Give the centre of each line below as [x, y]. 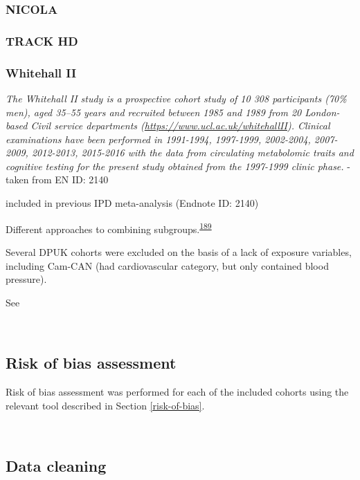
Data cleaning [56, 466]
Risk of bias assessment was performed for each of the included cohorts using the [177, 392]
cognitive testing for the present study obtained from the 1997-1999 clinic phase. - [178, 166]
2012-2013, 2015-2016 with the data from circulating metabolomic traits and [192, 153]
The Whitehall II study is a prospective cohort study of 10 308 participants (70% [176, 98]
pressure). [26, 279]
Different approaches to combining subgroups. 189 [109, 228]
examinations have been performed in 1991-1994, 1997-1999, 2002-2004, [158, 139]
